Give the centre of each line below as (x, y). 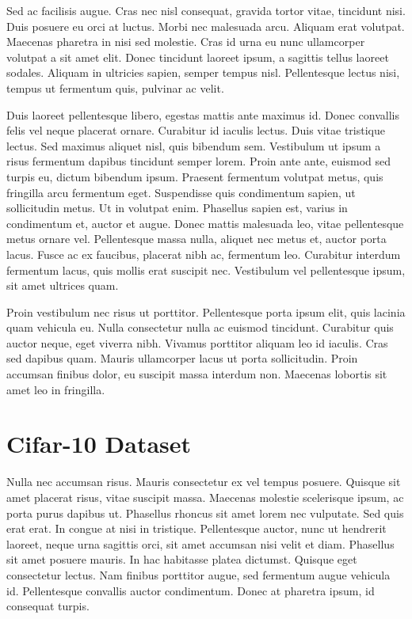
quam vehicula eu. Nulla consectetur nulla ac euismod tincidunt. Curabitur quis (200, 327)
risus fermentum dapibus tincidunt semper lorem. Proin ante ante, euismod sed (199, 161)
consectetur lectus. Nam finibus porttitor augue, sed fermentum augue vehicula (198, 574)
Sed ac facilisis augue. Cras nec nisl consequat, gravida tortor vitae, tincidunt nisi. (206, 10)
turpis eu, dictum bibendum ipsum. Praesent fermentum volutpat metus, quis (195, 176)
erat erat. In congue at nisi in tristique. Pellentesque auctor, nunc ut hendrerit (196, 528)
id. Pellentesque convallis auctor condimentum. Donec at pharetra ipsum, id (191, 590)
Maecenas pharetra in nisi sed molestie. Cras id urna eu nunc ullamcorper (186, 42)
